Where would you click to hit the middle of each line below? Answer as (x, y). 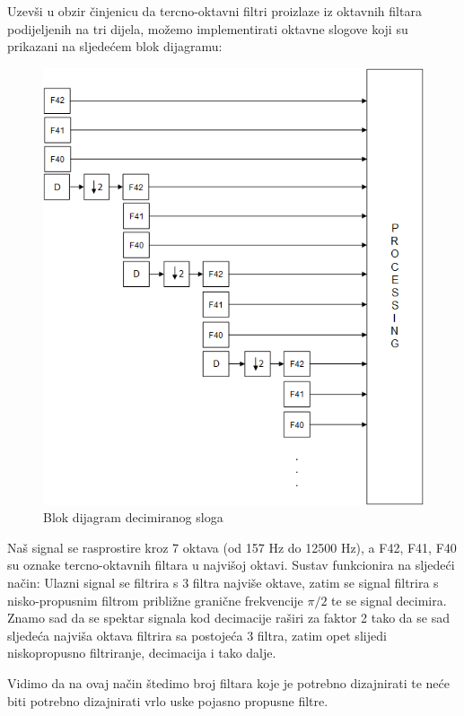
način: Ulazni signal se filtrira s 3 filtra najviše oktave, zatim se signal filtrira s (223, 582)
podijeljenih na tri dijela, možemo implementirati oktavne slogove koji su (208, 28)
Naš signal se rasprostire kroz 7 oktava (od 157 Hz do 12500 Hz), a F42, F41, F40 (232, 547)
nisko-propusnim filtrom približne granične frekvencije (155, 600)
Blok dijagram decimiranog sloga (133, 517)
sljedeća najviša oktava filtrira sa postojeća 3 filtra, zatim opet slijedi (197, 635)
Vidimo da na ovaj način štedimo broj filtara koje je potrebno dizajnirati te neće (228, 682)
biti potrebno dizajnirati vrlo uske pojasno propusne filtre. (168, 700)
